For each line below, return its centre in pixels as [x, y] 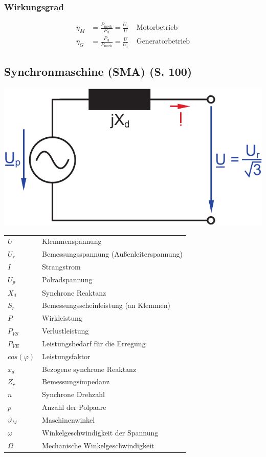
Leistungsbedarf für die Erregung [94, 343]
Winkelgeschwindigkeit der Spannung [100, 432]
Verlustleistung [65, 331]
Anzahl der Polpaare [74, 407]
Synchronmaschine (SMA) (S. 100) [98, 71]
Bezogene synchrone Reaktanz [89, 369]
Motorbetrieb [157, 28]
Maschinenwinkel [69, 420]
